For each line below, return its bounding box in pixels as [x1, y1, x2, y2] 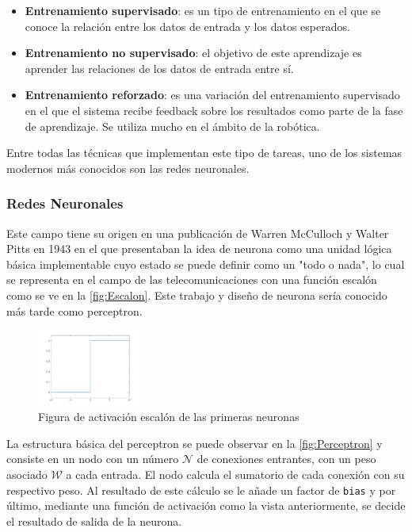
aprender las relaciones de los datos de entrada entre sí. [25, 59, 294, 76]
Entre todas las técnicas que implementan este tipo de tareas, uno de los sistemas [6, 144, 402, 161]
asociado [6, 465, 48, 482]
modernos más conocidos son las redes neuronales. [6, 159, 250, 176]
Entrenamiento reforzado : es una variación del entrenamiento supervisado [25, 86, 400, 103]
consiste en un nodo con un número [6, 450, 179, 467]
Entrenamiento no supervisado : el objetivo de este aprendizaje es [25, 44, 362, 61]
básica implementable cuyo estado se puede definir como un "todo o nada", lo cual [6, 255, 405, 272]
